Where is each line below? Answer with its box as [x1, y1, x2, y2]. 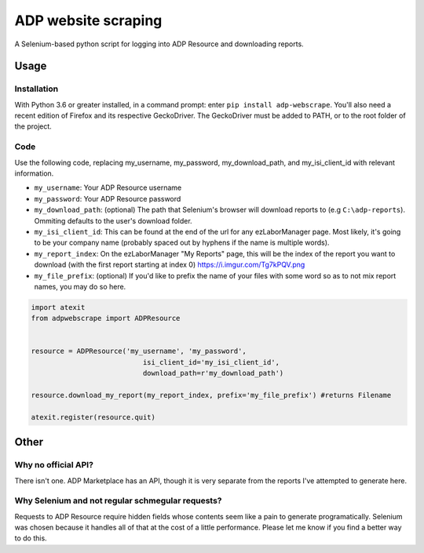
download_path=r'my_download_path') [142, 369, 284, 378]
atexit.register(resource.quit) [31, 413, 156, 421]
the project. [14, 122, 53, 131]
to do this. [14, 533, 47, 543]
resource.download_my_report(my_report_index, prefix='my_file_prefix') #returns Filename [31, 391, 392, 400]
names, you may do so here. [34, 282, 126, 291]
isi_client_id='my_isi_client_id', [142, 358, 280, 366]
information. [14, 169, 54, 178]
